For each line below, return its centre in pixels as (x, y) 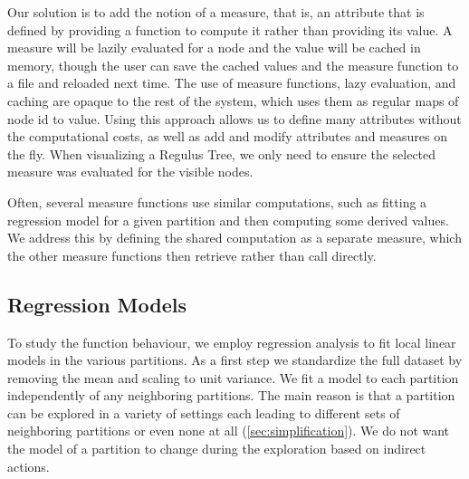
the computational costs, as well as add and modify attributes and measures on (227, 136)
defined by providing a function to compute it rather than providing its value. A (230, 29)
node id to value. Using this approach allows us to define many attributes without (234, 118)
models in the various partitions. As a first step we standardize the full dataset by (235, 360)
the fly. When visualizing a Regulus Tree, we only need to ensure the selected (222, 153)
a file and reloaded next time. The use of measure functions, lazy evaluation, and (232, 83)
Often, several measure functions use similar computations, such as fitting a (217, 201)
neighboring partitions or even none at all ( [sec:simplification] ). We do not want (229, 431)
